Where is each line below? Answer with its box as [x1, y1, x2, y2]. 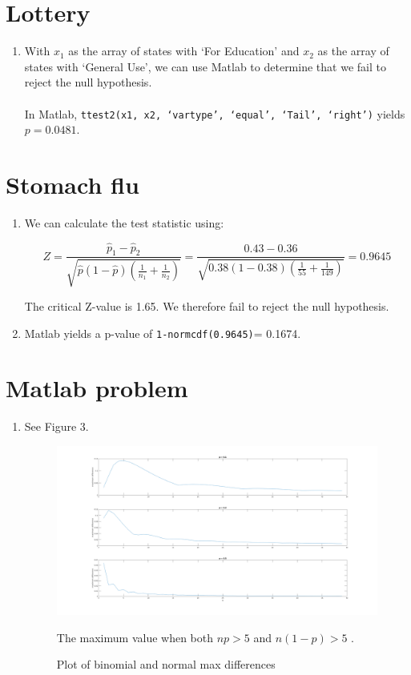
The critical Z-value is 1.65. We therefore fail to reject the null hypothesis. [24, 297, 389, 314]
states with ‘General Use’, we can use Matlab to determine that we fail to [24, 58, 386, 74]
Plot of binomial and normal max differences [56, 656, 276, 673]
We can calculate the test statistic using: [24, 214, 224, 231]
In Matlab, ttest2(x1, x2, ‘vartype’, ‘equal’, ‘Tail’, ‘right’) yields [24, 105, 405, 122]
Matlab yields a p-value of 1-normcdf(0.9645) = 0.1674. [24, 324, 301, 341]
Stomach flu [6, 167, 139, 200]
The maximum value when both [56, 629, 214, 645]
